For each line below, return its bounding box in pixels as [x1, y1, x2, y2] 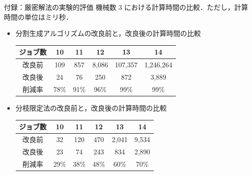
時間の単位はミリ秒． [4, 11, 73, 22]
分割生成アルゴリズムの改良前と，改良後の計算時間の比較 [15, 28, 201, 38]
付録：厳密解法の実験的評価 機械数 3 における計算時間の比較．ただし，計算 [4, 2, 248, 12]
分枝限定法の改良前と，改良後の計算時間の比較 [15, 102, 167, 113]
